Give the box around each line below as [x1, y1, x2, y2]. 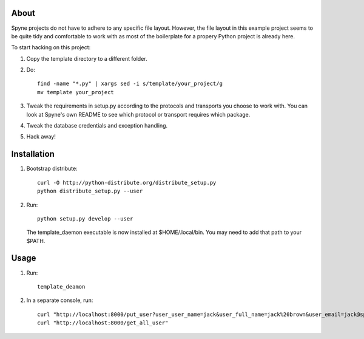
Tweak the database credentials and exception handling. [26, 122, 168, 129]
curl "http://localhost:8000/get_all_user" [37, 320, 169, 326]
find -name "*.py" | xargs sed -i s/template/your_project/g [37, 80, 223, 87]
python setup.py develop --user [37, 215, 133, 222]
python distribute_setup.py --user [37, 188, 143, 194]
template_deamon [37, 283, 86, 290]
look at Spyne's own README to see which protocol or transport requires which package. [26, 111, 251, 118]
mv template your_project [37, 89, 115, 95]
